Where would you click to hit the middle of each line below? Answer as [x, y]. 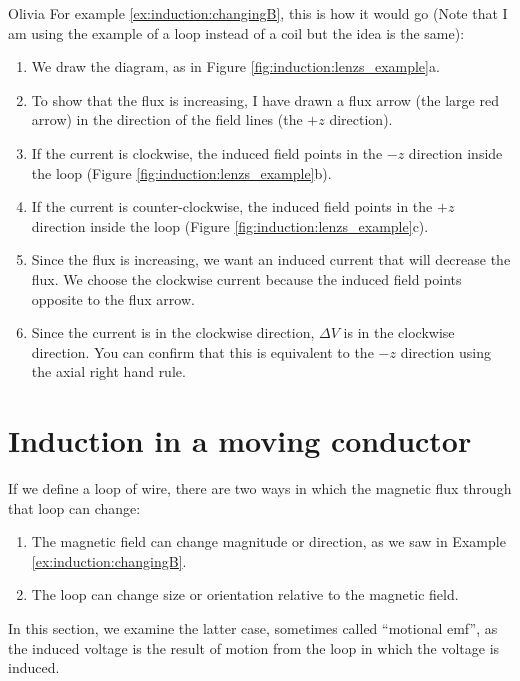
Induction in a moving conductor [240, 440]
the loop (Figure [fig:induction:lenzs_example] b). [181, 172]
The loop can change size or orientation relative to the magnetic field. [245, 594]
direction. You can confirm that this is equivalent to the [202, 351]
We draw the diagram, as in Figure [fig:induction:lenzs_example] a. [235, 66]
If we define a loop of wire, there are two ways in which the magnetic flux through [260, 488]
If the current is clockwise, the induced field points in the [207, 152]
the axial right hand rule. [108, 371]
